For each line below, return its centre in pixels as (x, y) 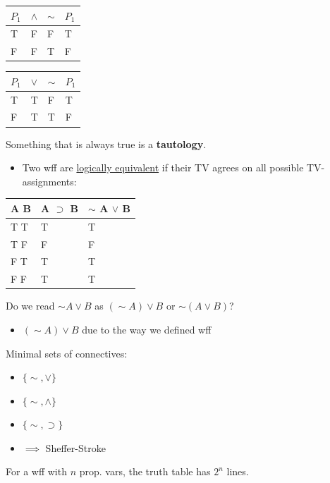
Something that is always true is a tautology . (106, 143)
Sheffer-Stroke (75, 447)
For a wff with (36, 471)
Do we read (30, 306)
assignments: (49, 181)
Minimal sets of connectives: (67, 353)
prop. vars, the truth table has (145, 471)
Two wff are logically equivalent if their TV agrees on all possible (163, 167)
